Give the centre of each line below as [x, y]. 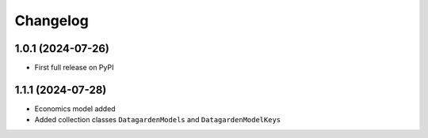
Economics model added [75, 108]
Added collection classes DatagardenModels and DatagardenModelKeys [158, 120]
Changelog [52, 21]
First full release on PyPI [74, 68]
